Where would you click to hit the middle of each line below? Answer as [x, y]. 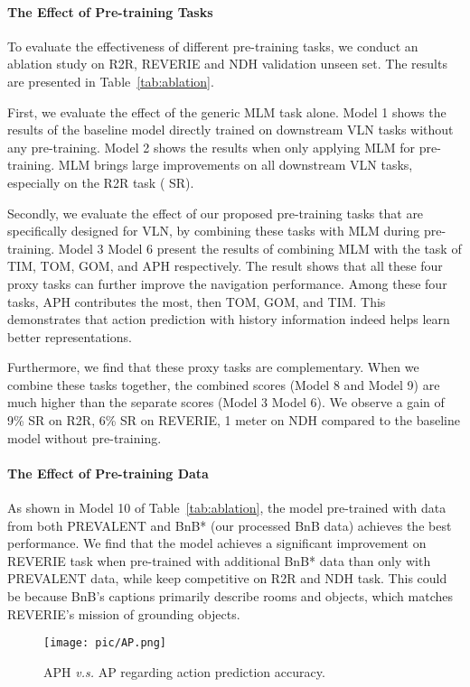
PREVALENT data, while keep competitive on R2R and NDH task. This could [227, 578]
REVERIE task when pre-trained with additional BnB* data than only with [219, 560]
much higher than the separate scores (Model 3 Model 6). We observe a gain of [226, 402]
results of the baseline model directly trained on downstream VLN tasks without [230, 130]
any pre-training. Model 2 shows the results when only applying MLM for [211, 147]
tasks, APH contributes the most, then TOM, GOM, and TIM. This [197, 301]
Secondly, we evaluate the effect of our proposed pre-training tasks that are [216, 213]
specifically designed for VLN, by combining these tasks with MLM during [214, 231]
